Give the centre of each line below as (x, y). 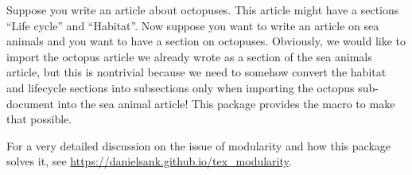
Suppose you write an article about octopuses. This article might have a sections (203, 10)
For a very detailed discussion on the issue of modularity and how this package (198, 145)
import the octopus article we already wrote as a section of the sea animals (189, 56)
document (30, 103)
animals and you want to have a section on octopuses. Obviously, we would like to (206, 41)
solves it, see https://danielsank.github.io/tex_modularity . (149, 161)
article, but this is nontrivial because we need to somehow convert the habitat (196, 72)
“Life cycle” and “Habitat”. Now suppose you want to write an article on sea (193, 25)
